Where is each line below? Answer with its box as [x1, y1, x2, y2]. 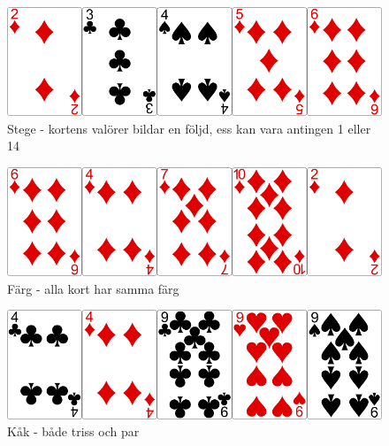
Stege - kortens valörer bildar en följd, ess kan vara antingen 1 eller [7, 119, 371, 137]
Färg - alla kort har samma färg [7, 279, 179, 297]
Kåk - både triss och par [7, 422, 140, 441]
